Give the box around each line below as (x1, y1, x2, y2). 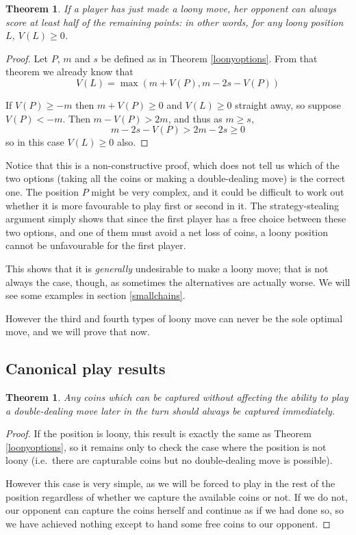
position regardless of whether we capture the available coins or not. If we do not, (5, 489, 348, 504)
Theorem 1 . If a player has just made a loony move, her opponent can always (5, 1, 336, 15)
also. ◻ (116, 135, 149, 149)
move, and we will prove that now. (5, 324, 150, 339)
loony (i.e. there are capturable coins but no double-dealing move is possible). (5, 453, 333, 467)
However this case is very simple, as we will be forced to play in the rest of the (5, 476, 335, 491)
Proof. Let (5, 51, 48, 65)
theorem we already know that (5, 64, 133, 79)
